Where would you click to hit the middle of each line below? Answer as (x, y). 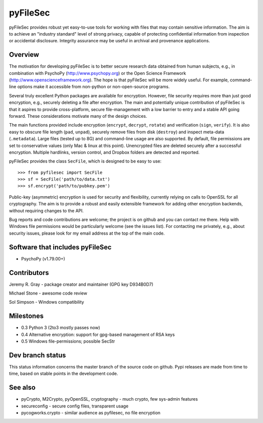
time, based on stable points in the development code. (64, 374)
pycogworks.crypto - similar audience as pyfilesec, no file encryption (91, 413)
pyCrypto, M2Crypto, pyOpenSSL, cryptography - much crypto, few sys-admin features (110, 399)
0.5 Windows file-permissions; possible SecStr (68, 341)
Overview (24, 55)
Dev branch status (38, 355)
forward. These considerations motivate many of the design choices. (78, 116)
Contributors (29, 273)
